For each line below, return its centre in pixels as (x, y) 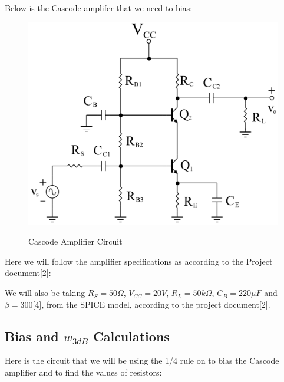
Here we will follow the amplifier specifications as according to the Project (139, 261)
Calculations (131, 336)
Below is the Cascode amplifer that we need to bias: (99, 8)
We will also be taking (45, 293)
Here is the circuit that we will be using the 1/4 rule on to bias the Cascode (142, 360)
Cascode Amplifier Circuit (75, 241)
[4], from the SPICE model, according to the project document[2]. (151, 304)
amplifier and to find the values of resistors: (83, 372)
